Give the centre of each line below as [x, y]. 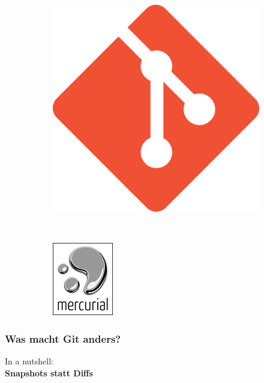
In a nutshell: [29, 361]
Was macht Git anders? [63, 338]
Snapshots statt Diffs [49, 372]
